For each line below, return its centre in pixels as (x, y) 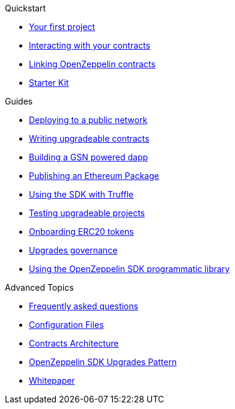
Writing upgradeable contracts (89, 138)
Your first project (62, 27)
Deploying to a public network (88, 120)
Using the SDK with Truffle (81, 194)
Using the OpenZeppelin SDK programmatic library (130, 269)
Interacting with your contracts (90, 45)
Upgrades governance (73, 250)
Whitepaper (52, 380)
